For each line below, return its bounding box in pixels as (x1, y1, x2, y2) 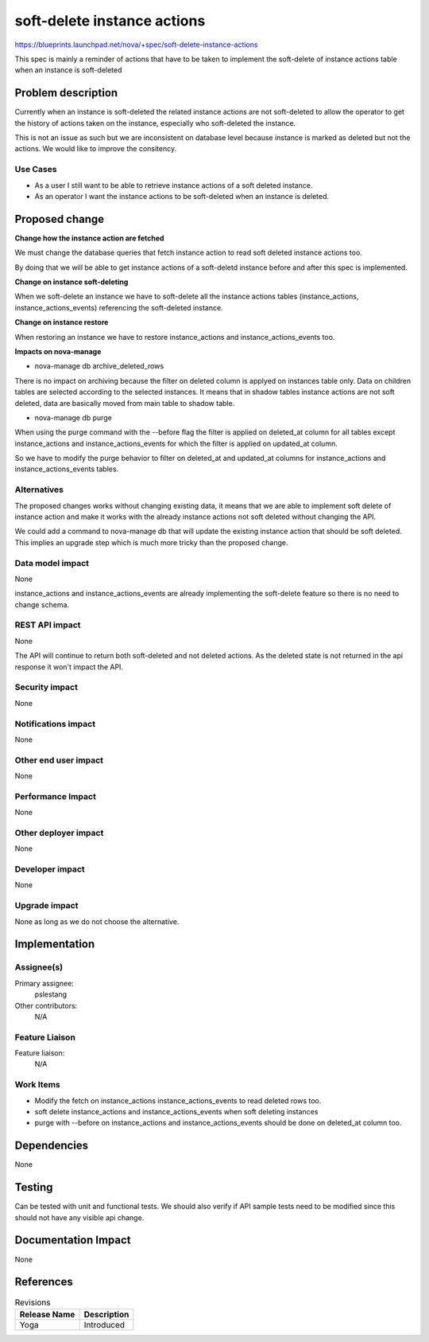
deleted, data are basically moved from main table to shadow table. (14, 398, 235, 408)
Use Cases (14, 164, 57, 175)
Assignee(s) (14, 962, 64, 973)
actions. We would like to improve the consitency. (14, 144, 177, 154)
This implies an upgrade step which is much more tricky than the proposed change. (14, 537, 288, 547)
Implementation (14, 938, 95, 951)
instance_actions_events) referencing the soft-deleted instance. (14, 302, 223, 312)
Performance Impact (14, 790, 97, 802)
